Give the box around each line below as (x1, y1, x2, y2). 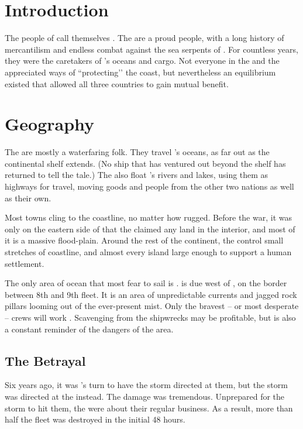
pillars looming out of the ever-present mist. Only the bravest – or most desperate (5, 300, 299, 312)
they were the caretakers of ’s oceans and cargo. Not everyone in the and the (5, 54, 280, 67)
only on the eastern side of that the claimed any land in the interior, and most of (5, 222, 295, 235)
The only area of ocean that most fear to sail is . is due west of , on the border (5, 277, 287, 289)
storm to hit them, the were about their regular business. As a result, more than (5, 401, 293, 414)
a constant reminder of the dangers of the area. (5, 322, 174, 335)
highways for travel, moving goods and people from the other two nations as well (5, 180, 294, 192)
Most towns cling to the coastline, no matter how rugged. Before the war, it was (5, 211, 292, 224)
